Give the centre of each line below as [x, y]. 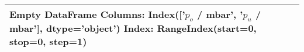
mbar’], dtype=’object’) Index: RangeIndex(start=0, [133, 28]
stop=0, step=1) [48, 42]
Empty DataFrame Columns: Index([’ [97, 14]
